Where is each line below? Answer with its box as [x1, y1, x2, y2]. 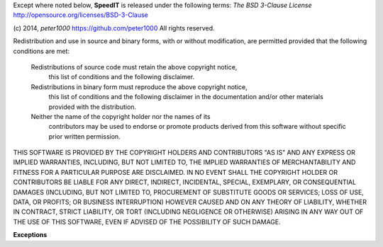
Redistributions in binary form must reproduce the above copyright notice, [30, 82, 248, 91]
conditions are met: [13, 47, 70, 55]
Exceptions [13, 231, 48, 239]
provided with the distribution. [48, 103, 137, 111]
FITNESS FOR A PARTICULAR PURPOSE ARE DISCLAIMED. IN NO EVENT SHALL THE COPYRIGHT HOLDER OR [13, 168, 338, 176]
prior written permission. [48, 132, 121, 141]
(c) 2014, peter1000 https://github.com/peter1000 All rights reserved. [13, 23, 216, 32]
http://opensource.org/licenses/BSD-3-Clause [13, 11, 149, 19]
